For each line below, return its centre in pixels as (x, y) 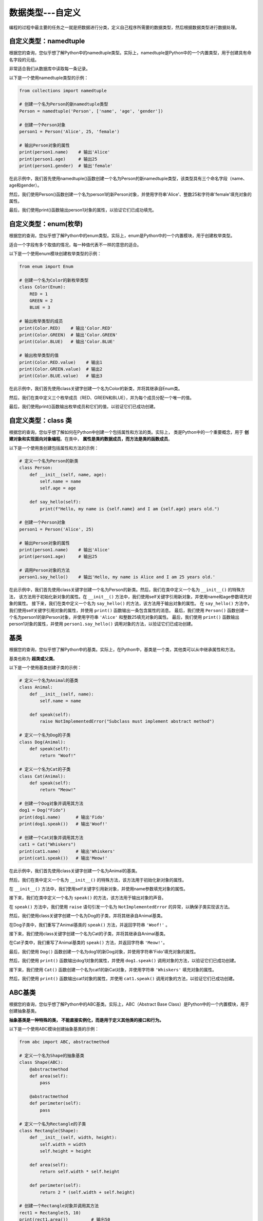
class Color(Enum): (42, 287)
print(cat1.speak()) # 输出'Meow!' (63, 858)
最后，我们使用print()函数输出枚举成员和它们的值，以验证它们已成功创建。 (84, 407)
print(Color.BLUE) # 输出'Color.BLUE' (67, 342)
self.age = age (58, 488)
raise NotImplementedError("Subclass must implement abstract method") (127, 721)
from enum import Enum (46, 267)
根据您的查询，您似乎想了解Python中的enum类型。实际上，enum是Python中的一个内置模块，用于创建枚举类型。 (122, 236)
